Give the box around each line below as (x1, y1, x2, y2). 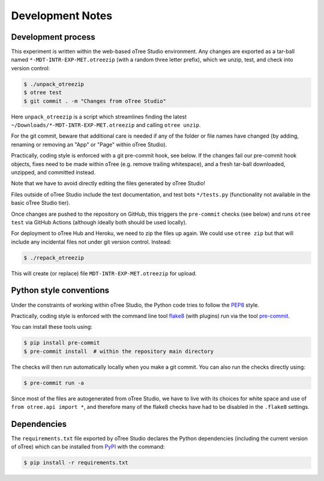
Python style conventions (11, 286, 109, 296)
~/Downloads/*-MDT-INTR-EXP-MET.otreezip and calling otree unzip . (11, 121, 201, 129)
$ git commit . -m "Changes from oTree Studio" (23, 97, 166, 105)
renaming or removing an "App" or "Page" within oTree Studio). (11, 141, 167, 148)
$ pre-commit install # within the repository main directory (23, 348, 214, 355)
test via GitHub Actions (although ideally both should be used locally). (11, 218, 187, 225)
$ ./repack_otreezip (23, 254, 84, 261)
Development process (11, 32, 95, 42)
